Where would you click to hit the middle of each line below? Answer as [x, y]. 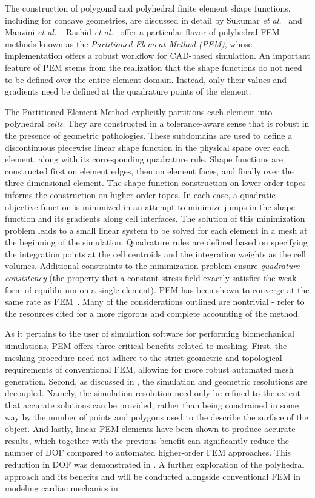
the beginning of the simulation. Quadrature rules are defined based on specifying [156, 242]
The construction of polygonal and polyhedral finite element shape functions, [148, 8]
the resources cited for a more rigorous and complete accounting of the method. [153, 313]
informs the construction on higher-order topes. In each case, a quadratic [140, 194]
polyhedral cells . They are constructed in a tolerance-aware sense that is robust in [157, 123]
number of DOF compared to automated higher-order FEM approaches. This [148, 452]
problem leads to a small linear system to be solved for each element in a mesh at [156, 230]
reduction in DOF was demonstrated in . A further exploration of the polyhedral [155, 464]
